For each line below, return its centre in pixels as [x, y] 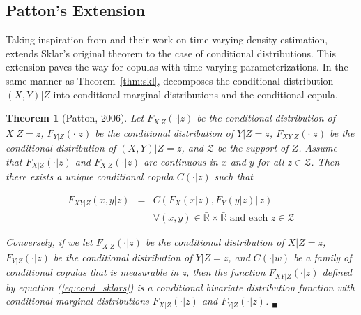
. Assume [318, 148]
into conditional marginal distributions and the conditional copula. [195, 94]
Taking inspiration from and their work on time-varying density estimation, [167, 39]
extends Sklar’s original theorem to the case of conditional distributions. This [171, 53]
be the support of [253, 148]
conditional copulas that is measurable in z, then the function [136, 272]
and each [249, 218]
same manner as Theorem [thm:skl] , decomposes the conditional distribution [170, 80]
